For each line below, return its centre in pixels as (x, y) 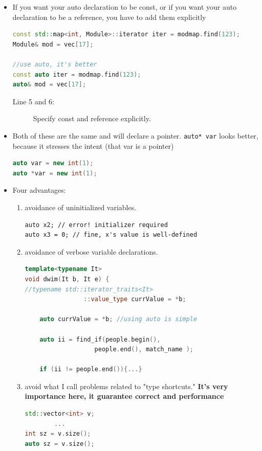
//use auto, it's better (55, 64)
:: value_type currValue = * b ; (135, 299)
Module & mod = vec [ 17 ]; (53, 44)
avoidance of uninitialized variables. (81, 207)
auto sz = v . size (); (60, 444)
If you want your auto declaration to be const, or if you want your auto (125, 7)
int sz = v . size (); (58, 434)
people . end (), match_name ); (144, 349)
